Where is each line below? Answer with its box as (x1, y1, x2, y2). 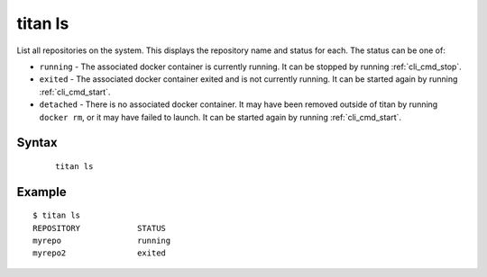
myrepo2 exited (32, 248, 167, 258)
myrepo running (32, 236, 171, 246)
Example (16, 184, 67, 200)
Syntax (16, 135, 58, 150)
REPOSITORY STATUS (32, 223, 167, 233)
